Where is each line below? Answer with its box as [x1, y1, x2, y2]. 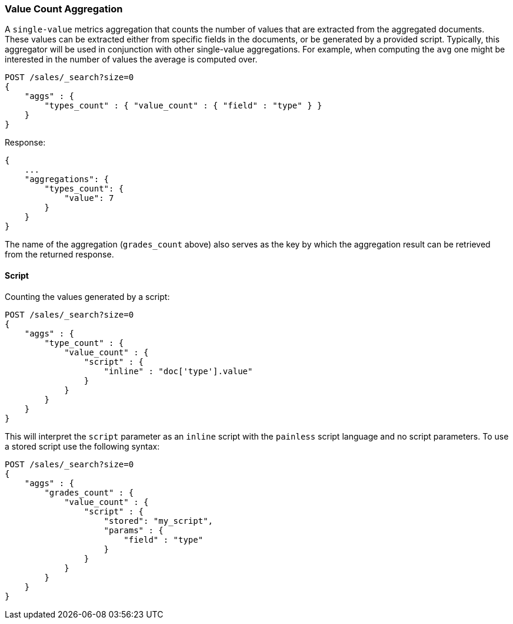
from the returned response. [5, 249, 114, 260]
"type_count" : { [44, 338, 124, 348]
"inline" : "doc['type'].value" [104, 366, 253, 376]
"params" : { [104, 525, 164, 535]
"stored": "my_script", [104, 516, 214, 526]
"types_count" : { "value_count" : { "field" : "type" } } [44, 101, 322, 111]
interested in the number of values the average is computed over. [5, 54, 258, 65]
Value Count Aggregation [5, 3, 123, 15]
